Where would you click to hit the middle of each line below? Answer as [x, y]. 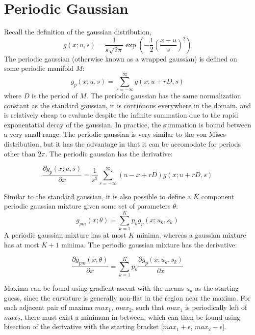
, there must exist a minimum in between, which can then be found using [130, 317]
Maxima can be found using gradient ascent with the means [94, 288]
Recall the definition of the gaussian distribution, [78, 32]
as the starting [217, 288]
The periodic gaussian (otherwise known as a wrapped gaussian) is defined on [121, 58]
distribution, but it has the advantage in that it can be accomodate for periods [122, 144]
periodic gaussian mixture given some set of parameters [87, 206]
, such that [148, 307]
